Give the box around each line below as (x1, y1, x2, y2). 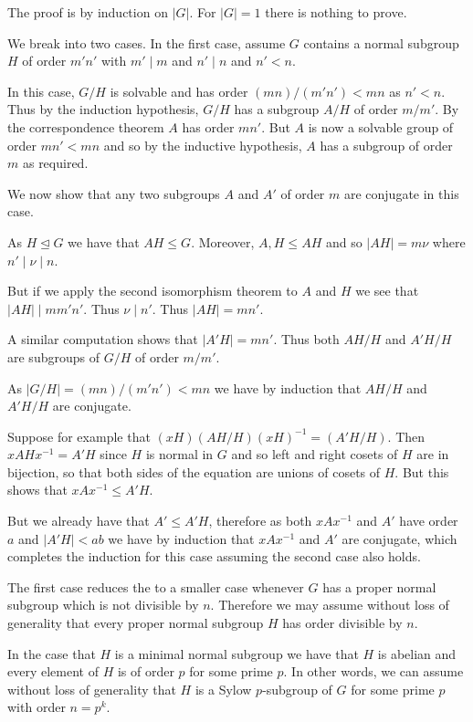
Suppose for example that (7, 426, 151, 445)
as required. (22, 153, 89, 173)
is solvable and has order (110, 81, 248, 100)
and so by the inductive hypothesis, (103, 135, 302, 154)
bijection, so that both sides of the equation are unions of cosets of (7, 462, 381, 481)
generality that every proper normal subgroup (7, 613, 264, 633)
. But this (394, 462, 449, 481)
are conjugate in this (343, 183, 459, 203)
